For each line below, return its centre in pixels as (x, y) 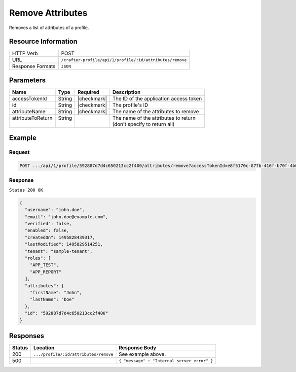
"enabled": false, (47, 231)
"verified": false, (48, 224)
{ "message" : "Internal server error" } (166, 360)
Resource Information (43, 42)
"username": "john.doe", (55, 210)
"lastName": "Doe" (52, 300)
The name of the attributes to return (154, 118)
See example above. (142, 354)
